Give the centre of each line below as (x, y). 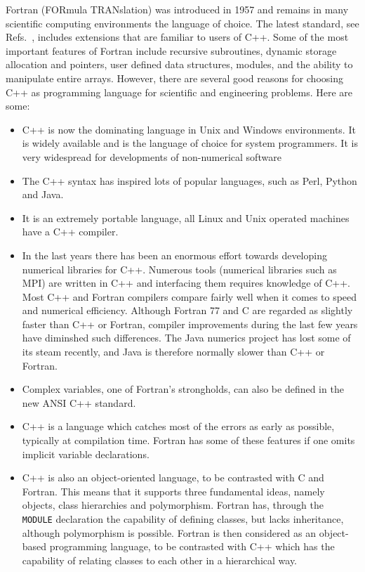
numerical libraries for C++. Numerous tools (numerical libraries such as (179, 269)
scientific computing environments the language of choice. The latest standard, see (182, 23)
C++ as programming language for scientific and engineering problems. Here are (179, 92)
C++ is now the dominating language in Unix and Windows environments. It (189, 129)
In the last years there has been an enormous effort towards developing (174, 255)
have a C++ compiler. (70, 232)
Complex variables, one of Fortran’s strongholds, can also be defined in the (183, 389)
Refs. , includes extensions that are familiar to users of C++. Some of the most (177, 37)
